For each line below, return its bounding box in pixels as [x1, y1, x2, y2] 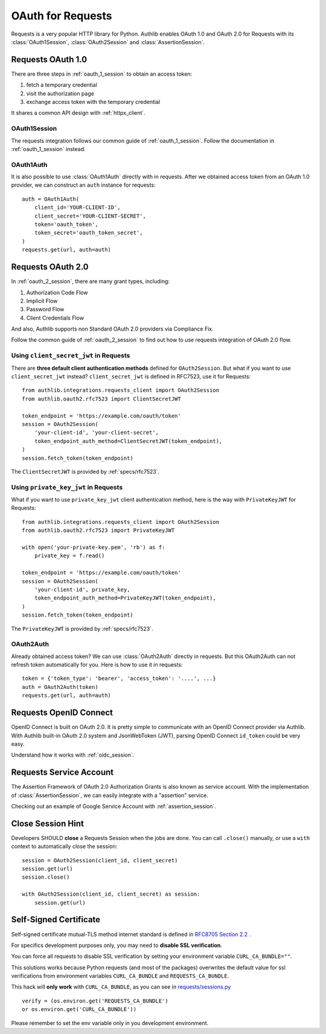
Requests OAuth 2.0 [11, 262, 89, 272]
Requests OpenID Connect [11, 708, 113, 718]
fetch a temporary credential [26, 82, 98, 89]
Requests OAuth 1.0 [11, 54, 88, 65]
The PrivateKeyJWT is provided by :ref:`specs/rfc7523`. [11, 625, 153, 632]
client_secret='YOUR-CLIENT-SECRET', [34, 212, 146, 219]
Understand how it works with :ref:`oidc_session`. [11, 751, 135, 758]
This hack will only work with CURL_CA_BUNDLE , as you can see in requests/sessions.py [11, 983, 231, 990]
